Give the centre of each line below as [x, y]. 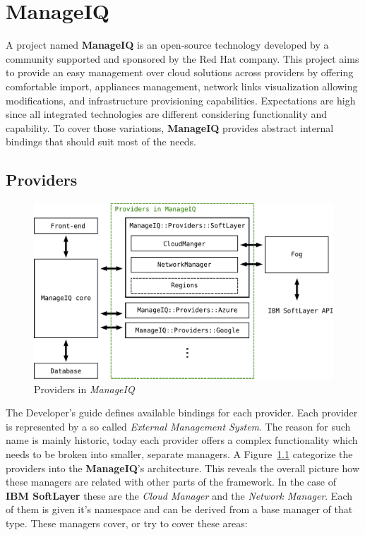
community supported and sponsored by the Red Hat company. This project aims [182, 58]
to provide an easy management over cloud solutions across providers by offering [180, 72]
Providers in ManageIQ [84, 389]
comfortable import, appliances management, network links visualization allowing [182, 86]
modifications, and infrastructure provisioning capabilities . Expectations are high [181, 100]
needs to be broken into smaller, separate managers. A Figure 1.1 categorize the [179, 453]
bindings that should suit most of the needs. [101, 142]
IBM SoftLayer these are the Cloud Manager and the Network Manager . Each [179, 495]
